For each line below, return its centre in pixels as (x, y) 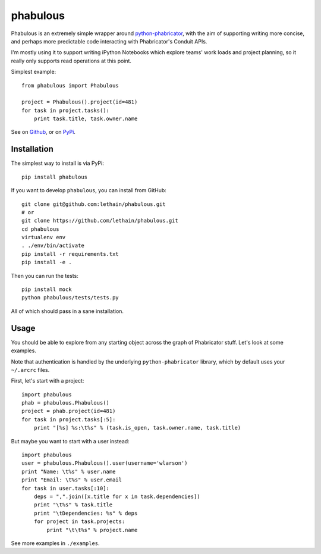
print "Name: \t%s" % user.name (69, 471)
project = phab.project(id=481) (69, 411)
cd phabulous (40, 229)
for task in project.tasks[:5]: (69, 419)
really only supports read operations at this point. (71, 61)
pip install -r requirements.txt (70, 254)
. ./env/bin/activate (53, 246)
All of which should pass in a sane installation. (67, 311)
